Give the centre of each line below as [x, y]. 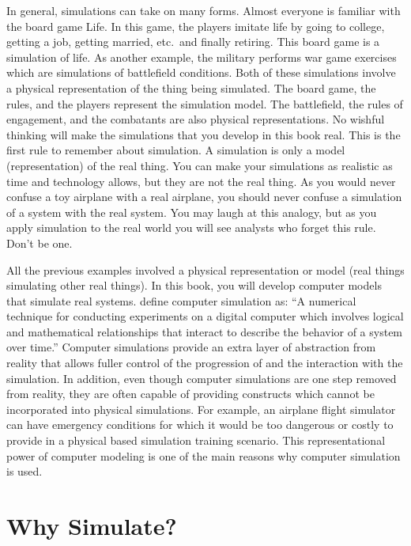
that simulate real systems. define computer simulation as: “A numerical [181, 300]
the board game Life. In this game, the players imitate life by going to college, [196, 26]
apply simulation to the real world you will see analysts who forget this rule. [191, 227]
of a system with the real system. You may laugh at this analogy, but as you [192, 212]
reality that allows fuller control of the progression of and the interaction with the [205, 363]
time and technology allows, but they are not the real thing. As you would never [201, 181]
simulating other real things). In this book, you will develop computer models [194, 285]
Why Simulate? [92, 525]
